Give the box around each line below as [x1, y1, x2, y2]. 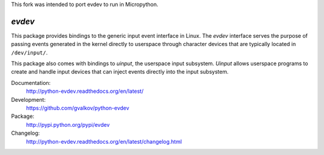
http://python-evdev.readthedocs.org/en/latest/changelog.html [26, 138, 182, 145]
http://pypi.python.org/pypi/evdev [26, 121, 110, 128]
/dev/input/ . [11, 48, 48, 56]
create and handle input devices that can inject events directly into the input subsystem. [11, 68, 229, 75]
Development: [11, 96, 46, 103]
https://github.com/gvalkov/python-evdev [26, 105, 130, 112]
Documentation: [11, 79, 51, 86]
